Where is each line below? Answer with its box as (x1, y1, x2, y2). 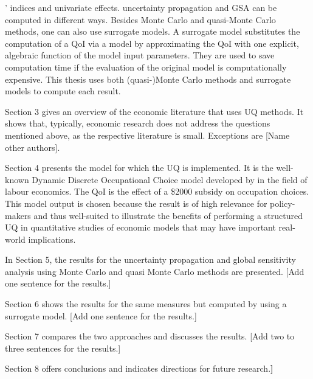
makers (5, 209, 31, 221)
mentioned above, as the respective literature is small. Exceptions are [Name (5, 128, 290, 141)
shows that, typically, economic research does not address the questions (5, 117, 270, 130)
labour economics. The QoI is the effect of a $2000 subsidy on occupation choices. (5, 185, 309, 198)
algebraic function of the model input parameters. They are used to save (5, 49, 275, 61)
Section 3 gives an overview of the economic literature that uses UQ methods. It (5, 105, 304, 117)
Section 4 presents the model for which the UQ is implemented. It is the (5, 161, 273, 174)
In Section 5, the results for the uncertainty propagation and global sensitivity (5, 253, 296, 266)
